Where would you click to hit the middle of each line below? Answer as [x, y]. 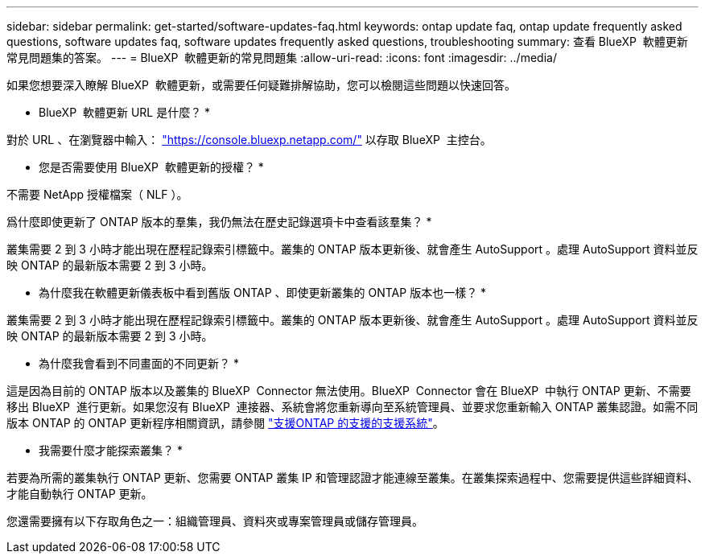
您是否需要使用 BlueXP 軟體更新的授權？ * [151, 167]
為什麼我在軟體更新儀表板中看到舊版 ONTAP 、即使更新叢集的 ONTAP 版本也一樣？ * [263, 292]
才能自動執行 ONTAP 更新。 [80, 494]
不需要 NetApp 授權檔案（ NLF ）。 [97, 194]
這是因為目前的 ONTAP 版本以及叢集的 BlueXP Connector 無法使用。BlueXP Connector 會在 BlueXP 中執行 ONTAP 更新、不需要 [349, 391]
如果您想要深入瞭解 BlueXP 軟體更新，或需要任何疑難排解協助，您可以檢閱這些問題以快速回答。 [261, 85]
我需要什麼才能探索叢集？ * [111, 450]
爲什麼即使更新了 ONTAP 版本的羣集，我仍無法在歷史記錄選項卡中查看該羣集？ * [219, 222]
